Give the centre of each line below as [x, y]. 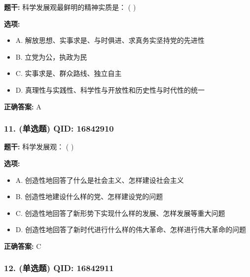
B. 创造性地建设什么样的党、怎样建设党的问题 [89, 196]
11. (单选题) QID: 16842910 [59, 128]
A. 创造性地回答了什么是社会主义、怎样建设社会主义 [100, 180]
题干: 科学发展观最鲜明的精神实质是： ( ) [70, 7]
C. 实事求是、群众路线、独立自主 [69, 73]
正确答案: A [23, 106]
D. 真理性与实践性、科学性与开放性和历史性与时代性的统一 [110, 89]
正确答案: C [23, 246]
